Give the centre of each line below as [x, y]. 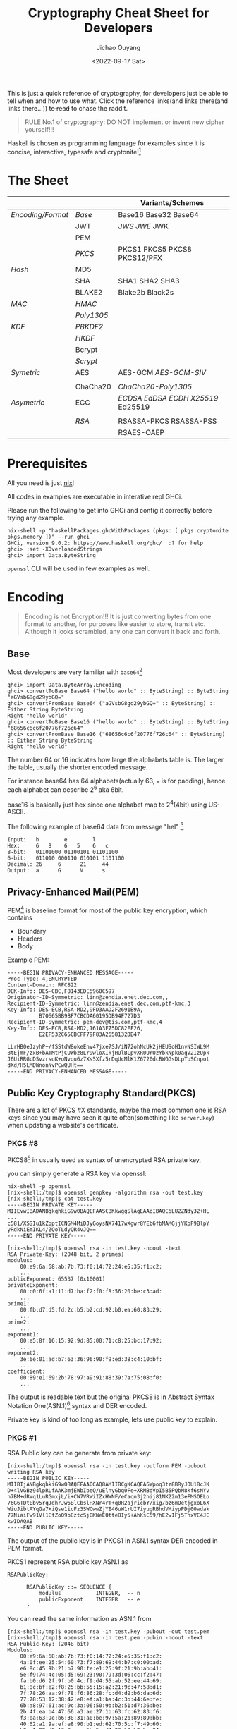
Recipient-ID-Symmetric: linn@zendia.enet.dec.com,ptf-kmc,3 [99, 1004]
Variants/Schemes [172, 202]
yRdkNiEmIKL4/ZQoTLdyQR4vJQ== [52, 1230]
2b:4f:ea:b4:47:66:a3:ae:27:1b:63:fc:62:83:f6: [91, 1712]
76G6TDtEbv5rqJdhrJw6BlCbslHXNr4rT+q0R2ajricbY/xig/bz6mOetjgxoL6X [109, 1503]
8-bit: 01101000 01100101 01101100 [63, 852]
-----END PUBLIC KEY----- [45, 1528]
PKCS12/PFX [140, 257]
